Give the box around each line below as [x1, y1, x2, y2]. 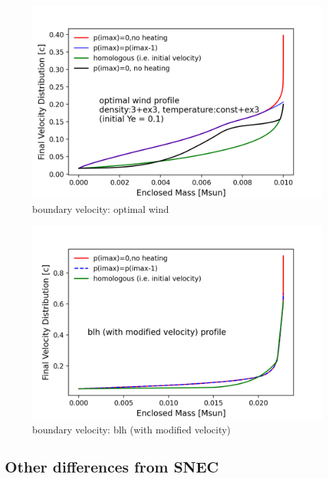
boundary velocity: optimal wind [32, 201, 169, 216]
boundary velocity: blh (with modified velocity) [32, 422, 231, 436]
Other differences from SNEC [5, 455, 219, 477]
